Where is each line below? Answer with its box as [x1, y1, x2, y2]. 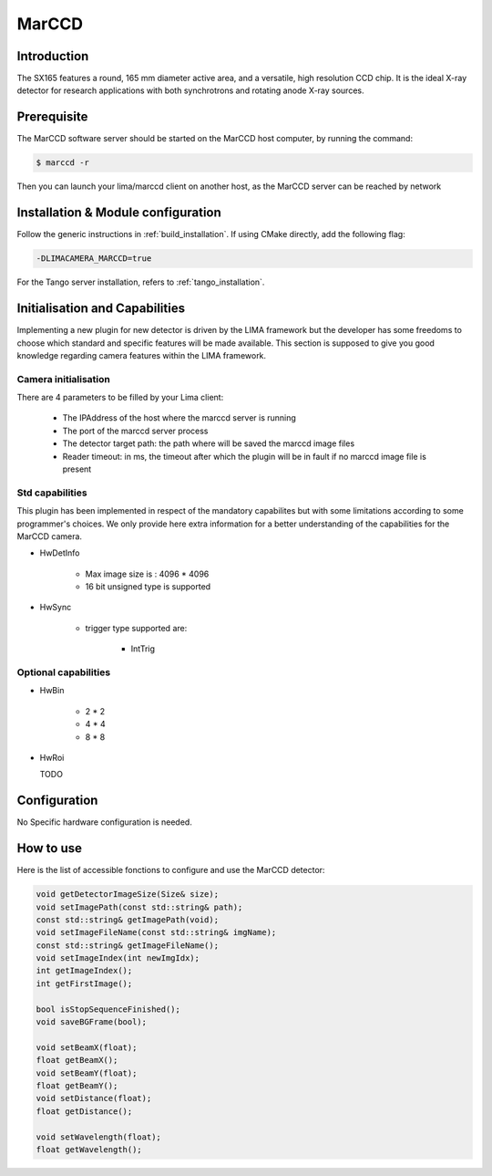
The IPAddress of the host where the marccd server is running [62, 412, 296, 423]
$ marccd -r [36, 158, 90, 168]
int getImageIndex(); [36, 965, 133, 976]
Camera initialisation [16, 372, 111, 385]
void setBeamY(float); [36, 1067, 138, 1078]
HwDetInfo [39, 547, 80, 558]
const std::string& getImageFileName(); [36, 940, 219, 951]
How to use [16, 840, 82, 857]
